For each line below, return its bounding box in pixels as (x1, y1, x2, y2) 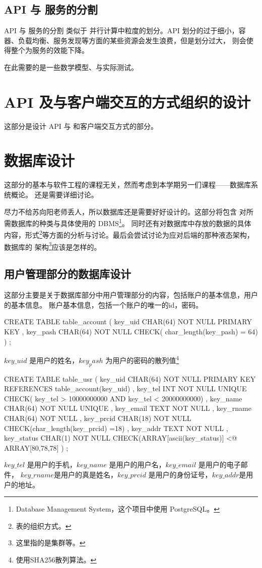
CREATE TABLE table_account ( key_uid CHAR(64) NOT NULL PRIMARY (4, 316, 252, 327)
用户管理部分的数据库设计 (4, 266, 131, 281)
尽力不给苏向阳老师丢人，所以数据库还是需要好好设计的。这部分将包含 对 (4, 206, 246, 217)
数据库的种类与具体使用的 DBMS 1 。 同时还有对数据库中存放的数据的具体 (11, 217, 251, 228)
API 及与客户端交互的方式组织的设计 (4, 91, 251, 112)
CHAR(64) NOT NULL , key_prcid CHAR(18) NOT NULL (4, 412, 191, 423)
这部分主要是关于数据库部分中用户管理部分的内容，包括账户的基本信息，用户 (4, 290, 258, 300)
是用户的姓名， (29, 354, 79, 365)
